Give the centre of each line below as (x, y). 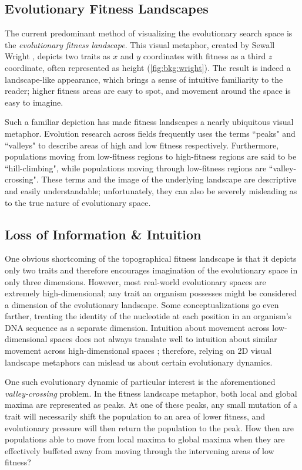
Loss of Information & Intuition (103, 234)
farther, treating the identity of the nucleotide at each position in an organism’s (148, 316)
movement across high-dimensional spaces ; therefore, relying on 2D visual (138, 351)
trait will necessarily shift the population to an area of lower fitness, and (135, 416)
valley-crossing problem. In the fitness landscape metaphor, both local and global (151, 393)
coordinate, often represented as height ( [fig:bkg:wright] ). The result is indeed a (148, 67)
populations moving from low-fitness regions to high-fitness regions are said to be (151, 156)
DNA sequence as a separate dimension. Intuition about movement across (137, 327)
